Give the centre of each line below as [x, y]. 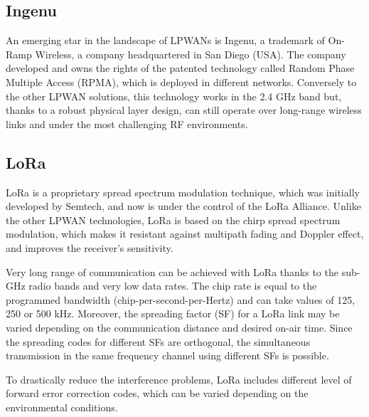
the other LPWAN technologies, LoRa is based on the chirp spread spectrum [173, 220]
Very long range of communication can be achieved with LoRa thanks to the [172, 271]
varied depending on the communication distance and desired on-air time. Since [179, 327]
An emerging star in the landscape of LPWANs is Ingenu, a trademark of [165, 40]
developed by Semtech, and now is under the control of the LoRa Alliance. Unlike [183, 206]
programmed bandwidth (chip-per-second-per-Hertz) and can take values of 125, [181, 299]
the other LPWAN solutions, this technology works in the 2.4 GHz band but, [174, 96]
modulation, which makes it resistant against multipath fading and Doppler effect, [185, 234]
